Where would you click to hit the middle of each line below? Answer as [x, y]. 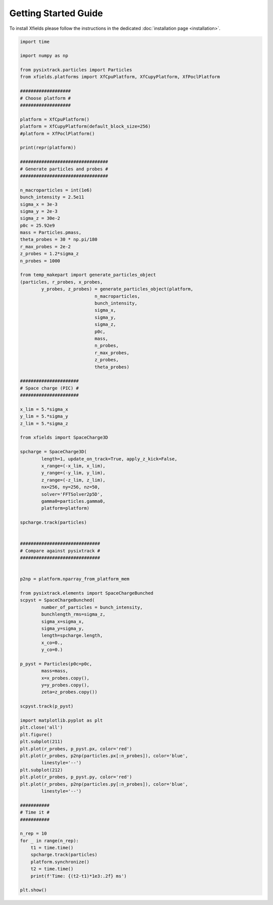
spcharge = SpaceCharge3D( [53, 452]
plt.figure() [36, 734]
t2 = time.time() [52, 869]
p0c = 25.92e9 [37, 225]
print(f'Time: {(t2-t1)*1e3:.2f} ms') [79, 876]
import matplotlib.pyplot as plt [61, 721]
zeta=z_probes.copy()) [70, 692]
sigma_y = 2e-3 [39, 211]
